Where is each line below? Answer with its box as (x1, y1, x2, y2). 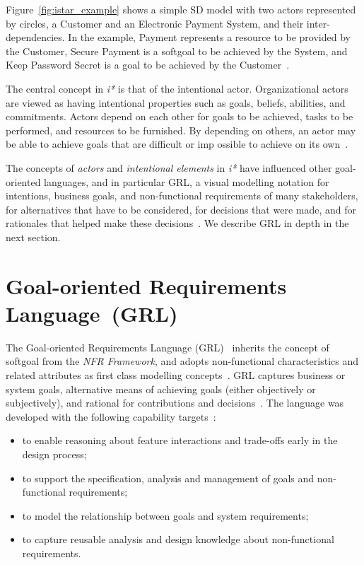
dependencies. (6, 30, 65, 45)
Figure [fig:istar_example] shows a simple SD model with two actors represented (6, 2, 356, 16)
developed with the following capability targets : (6, 409, 216, 424)
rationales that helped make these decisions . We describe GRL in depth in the (6, 216, 349, 231)
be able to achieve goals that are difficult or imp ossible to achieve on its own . (6, 136, 348, 151)
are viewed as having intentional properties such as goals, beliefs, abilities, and (6, 95, 346, 110)
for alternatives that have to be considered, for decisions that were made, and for (6, 202, 356, 216)
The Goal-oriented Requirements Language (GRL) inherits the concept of (6, 339, 329, 354)
